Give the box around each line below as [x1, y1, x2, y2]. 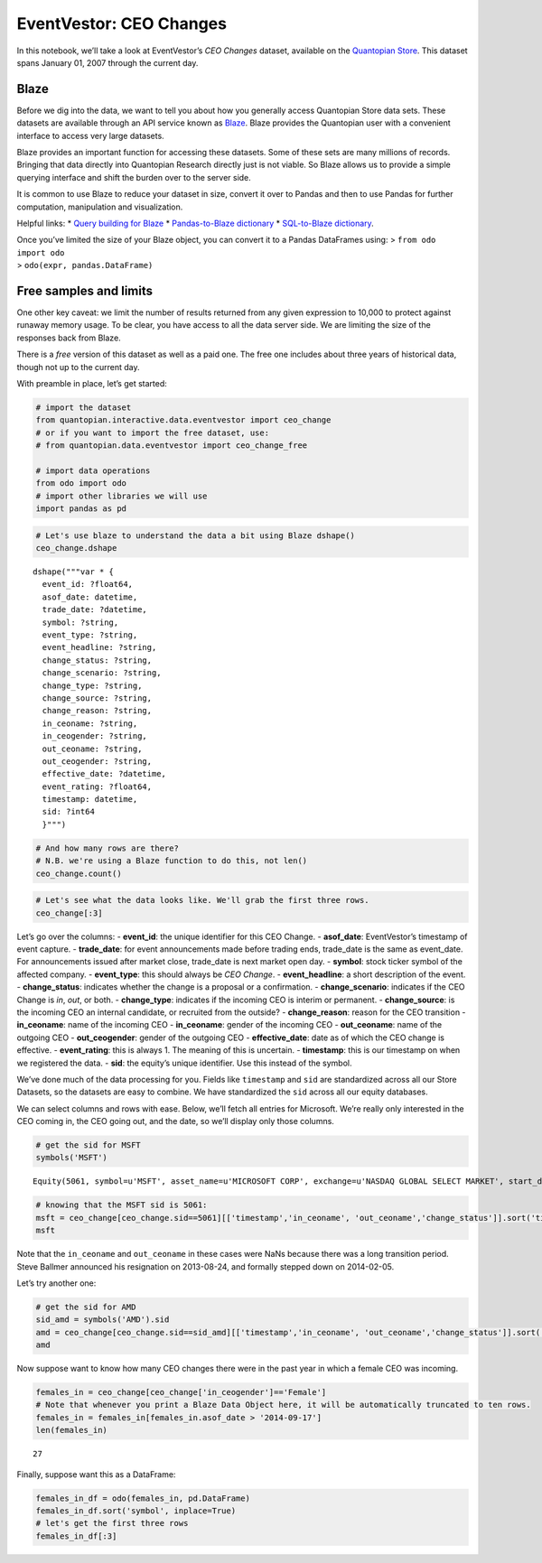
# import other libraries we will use [35, 490, 208, 501]
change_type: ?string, [42, 680, 143, 691]
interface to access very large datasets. [16, 130, 164, 141]
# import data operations [35, 465, 151, 476]
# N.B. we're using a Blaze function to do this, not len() [35, 856, 308, 866]
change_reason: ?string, [42, 705, 153, 716]
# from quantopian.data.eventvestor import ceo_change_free [35, 441, 308, 451]
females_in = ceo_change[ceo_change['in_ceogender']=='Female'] [35, 1387, 327, 1398]
